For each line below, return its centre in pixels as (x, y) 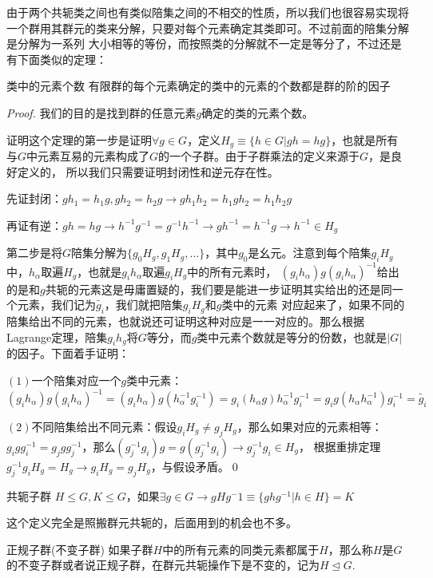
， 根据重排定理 (340, 446)
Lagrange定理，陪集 (57, 337)
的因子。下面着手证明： (68, 353)
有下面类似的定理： (57, 59)
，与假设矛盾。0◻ (196, 466)
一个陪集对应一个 (76, 380)
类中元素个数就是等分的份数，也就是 (292, 337)
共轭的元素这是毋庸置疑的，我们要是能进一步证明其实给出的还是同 (218, 289)
